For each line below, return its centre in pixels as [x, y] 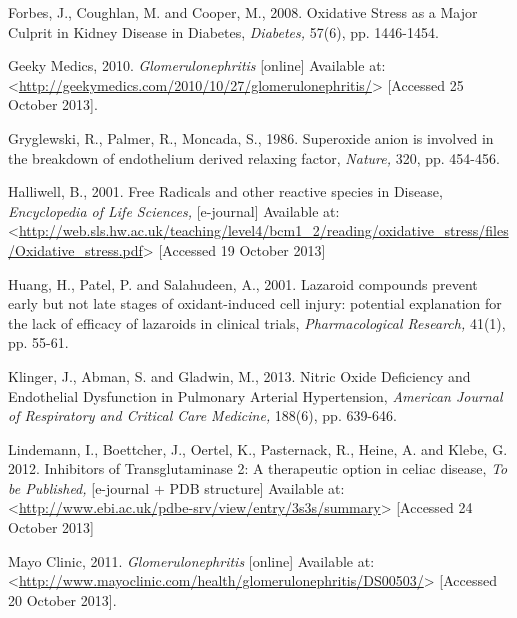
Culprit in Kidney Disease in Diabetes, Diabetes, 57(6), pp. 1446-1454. [223, 31]
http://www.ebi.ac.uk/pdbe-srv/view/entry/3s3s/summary [199, 507]
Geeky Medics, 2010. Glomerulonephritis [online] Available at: [197, 65]
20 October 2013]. [62, 599]
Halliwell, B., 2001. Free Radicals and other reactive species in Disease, [225, 191]
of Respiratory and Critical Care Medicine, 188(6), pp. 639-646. [202, 415]
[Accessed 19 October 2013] [242, 249]
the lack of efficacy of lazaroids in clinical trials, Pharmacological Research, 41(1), [257, 322]
